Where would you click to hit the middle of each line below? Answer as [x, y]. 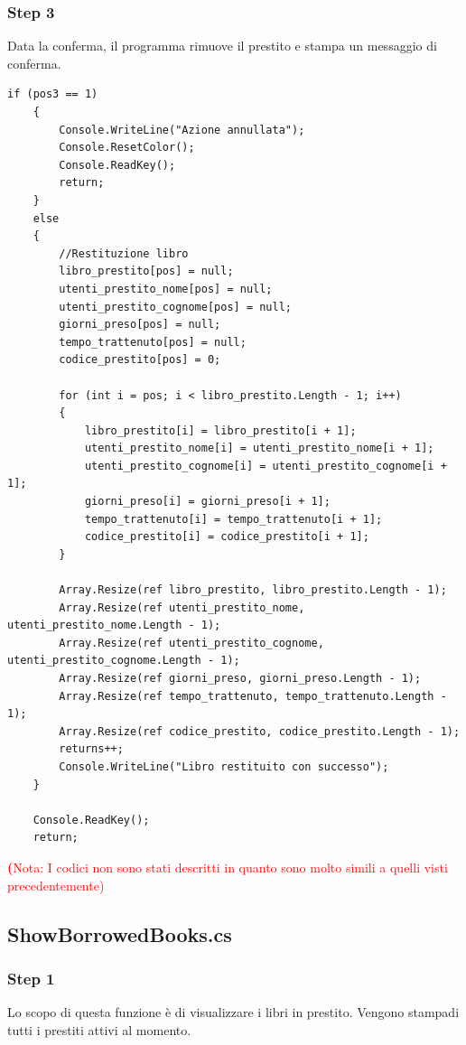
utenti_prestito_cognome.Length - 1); [124, 661]
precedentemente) [56, 885]
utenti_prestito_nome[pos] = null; [166, 289]
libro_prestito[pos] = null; [146, 271]
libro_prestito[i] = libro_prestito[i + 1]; [220, 430]
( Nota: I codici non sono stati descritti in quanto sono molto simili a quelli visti [228, 867]
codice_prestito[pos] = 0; [140, 360]
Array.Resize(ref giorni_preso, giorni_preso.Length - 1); [240, 678]
